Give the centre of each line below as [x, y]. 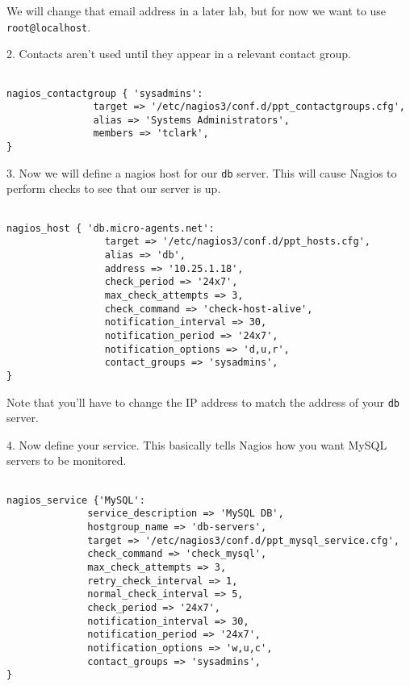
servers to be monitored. [67, 460]
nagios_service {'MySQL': [76, 500]
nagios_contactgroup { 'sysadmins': [105, 93]
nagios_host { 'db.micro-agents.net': [111, 228]
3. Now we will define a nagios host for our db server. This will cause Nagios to [202, 172]
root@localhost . [49, 26]
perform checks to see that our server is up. [114, 188]
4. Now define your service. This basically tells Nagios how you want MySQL [197, 444]
